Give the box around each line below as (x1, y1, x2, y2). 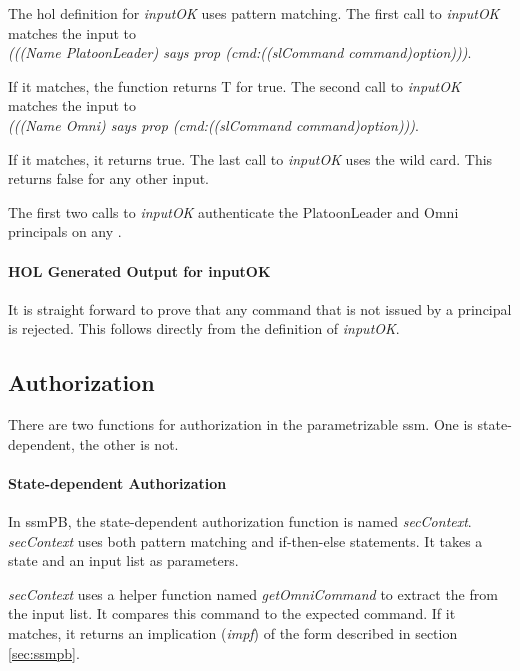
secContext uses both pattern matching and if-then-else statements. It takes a (8, 530, 483, 551)
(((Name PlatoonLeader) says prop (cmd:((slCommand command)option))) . (8, 42, 472, 63)
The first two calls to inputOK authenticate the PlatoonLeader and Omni (8, 201, 459, 222)
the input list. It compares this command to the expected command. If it (8, 603, 456, 624)
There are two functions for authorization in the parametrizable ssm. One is (8, 414, 473, 435)
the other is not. (79, 433, 179, 454)
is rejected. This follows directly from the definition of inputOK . (8, 318, 400, 339)
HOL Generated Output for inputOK (8, 260, 271, 281)
